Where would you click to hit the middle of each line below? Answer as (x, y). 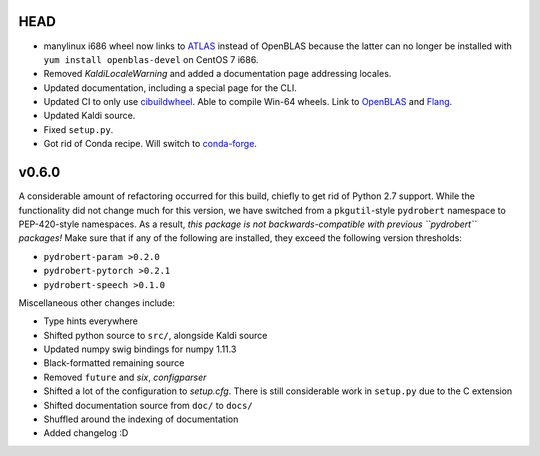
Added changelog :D (86, 433)
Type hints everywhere (91, 321)
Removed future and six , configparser (125, 377)
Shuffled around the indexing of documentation (141, 419)
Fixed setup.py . (78, 129)
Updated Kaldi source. (89, 116)
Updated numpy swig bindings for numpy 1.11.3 (140, 349)
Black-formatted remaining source (114, 363)
